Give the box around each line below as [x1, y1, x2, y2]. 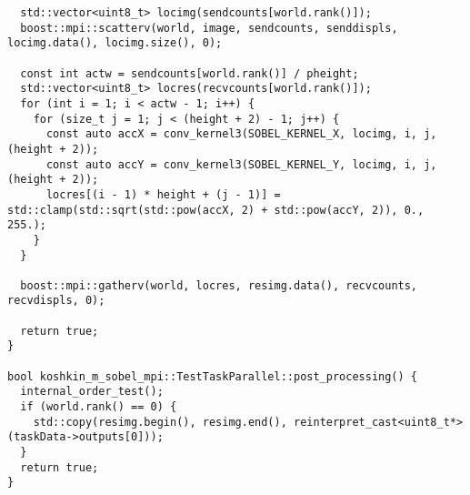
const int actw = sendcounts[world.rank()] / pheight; [20, 66, 359, 80]
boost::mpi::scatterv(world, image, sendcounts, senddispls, [20, 21, 398, 35]
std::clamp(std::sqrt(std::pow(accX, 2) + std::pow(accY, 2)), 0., [7, 203, 425, 217]
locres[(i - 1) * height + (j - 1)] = [45, 187, 281, 201]
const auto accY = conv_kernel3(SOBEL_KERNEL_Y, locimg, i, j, [45, 157, 437, 171]
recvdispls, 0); [7, 294, 105, 308]
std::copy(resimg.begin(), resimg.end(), [33, 415, 287, 429]
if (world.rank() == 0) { [20, 400, 177, 414]
